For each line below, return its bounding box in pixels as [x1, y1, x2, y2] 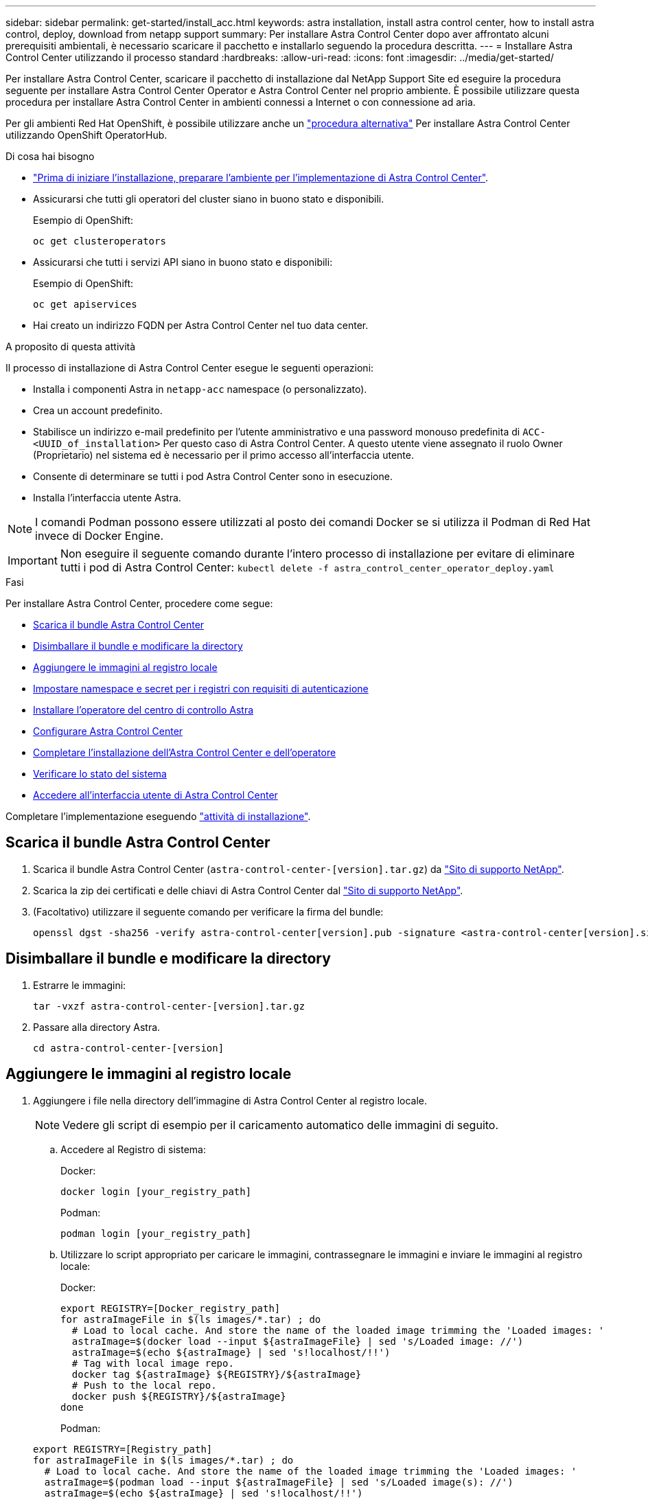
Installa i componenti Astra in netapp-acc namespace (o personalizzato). [33, 383, 367, 395]
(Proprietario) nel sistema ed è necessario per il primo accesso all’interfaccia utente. [33, 449, 414, 461]
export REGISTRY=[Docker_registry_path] [60, 1302, 281, 1314]
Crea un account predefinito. [33, 405, 163, 416]
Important [8, 554, 58, 567]
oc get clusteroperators [33, 236, 166, 247]
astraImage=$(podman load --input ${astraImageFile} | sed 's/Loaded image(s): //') [44, 1476, 513, 1488]
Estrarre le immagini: [33, 979, 126, 991]
